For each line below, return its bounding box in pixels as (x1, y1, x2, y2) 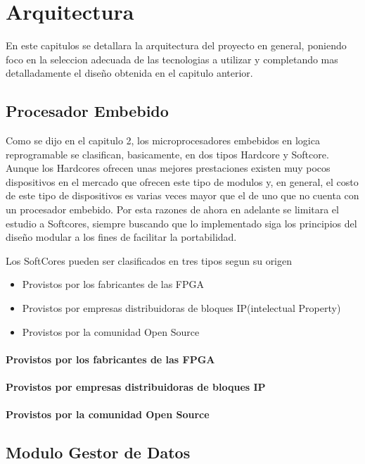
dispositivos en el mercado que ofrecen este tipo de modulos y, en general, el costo (6, 174, 359, 189)
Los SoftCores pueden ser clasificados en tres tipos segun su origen (6, 253, 293, 268)
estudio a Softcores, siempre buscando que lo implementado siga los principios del (6, 215, 357, 230)
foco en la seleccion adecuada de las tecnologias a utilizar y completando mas (6, 51, 338, 66)
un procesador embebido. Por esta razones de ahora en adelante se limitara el (6, 202, 339, 217)
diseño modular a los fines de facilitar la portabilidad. (6, 230, 237, 244)
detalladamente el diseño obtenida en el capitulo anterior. (6, 65, 253, 80)
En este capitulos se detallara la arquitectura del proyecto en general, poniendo (6, 38, 347, 53)
